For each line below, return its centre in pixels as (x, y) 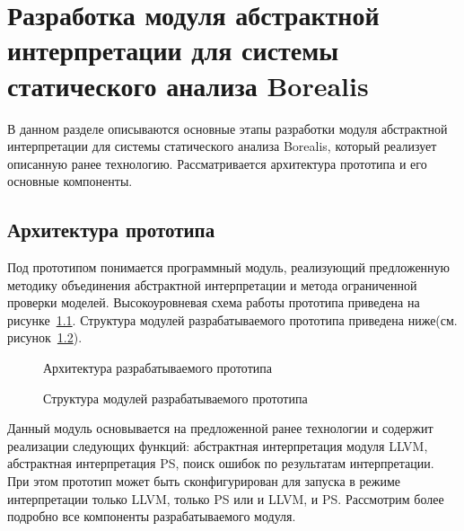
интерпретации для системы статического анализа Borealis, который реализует (222, 146)
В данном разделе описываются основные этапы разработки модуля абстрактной (228, 128)
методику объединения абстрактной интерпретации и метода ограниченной (212, 284)
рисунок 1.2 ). (45, 337)
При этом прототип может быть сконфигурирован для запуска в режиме (204, 481)
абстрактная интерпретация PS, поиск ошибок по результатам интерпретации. (221, 463)
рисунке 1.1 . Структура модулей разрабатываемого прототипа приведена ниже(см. (232, 319)
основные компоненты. (70, 181)
